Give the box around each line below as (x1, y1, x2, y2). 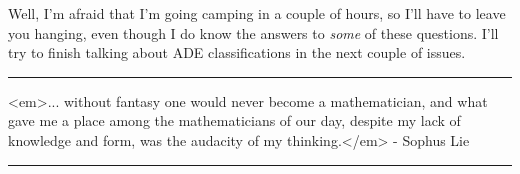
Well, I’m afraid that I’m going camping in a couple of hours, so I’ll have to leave (8, 3, 506, 23)
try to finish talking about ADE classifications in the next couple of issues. (8, 42, 466, 63)
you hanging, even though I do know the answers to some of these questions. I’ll (8, 22, 499, 43)
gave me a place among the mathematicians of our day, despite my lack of (8, 110, 461, 131)
